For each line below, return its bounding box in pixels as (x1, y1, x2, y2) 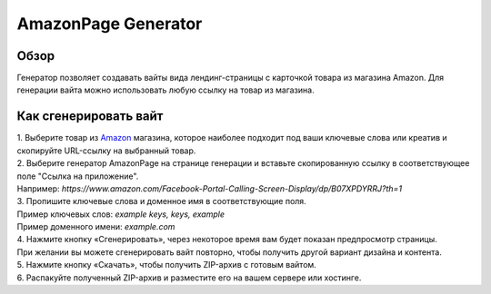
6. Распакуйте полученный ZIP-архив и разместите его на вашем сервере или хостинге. (16, 272, 362, 283)
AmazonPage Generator (16, 14, 203, 34)
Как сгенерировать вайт (16, 109, 164, 124)
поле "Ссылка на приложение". (16, 171, 139, 181)
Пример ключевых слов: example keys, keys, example (16, 209, 225, 220)
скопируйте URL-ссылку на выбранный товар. (16, 145, 196, 156)
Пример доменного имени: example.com (16, 221, 175, 232)
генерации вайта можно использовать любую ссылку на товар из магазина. (16, 84, 315, 95)
